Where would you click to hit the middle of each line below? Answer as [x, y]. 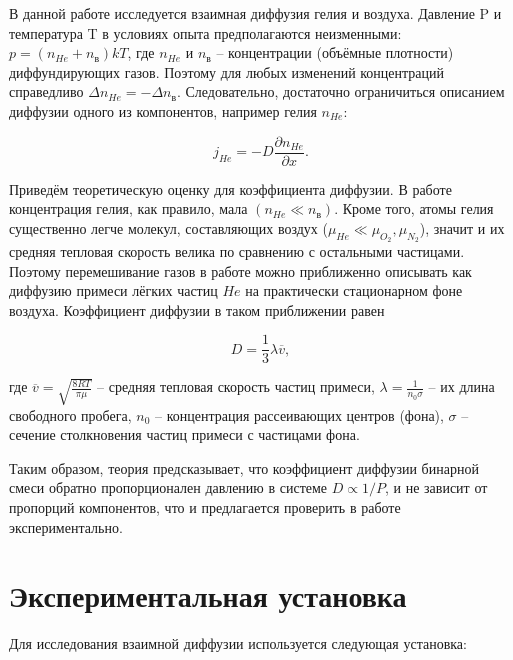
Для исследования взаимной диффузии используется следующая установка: [238, 643]
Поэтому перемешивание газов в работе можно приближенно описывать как [240, 270]
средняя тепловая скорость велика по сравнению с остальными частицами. [237, 251]
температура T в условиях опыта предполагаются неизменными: [205, 32]
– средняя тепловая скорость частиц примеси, [236, 386]
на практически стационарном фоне [354, 290]
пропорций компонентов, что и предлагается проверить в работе [205, 507]
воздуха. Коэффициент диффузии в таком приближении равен [197, 309]
